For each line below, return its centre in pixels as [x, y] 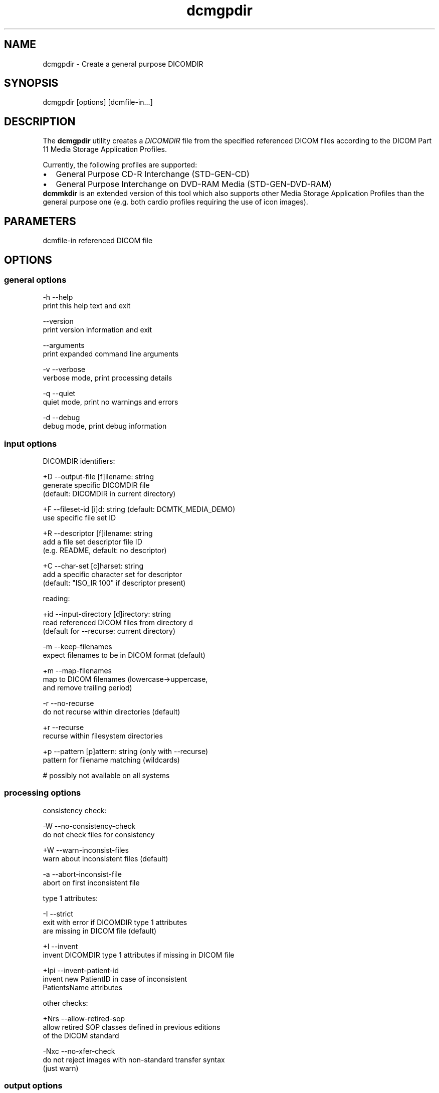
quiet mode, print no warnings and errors [111, 402]
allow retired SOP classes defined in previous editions [132, 1027]
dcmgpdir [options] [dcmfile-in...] [98, 102]
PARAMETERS [40, 221]
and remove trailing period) [87, 688]
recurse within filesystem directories [103, 736]
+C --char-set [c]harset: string [93, 566]
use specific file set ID [79, 518]
